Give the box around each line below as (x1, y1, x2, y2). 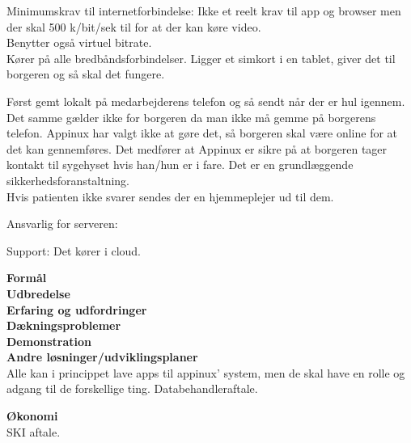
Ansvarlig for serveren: (6, 215, 118, 232)
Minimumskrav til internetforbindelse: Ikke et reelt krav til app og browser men (6, 2, 401, 19)
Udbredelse (6, 285, 70, 302)
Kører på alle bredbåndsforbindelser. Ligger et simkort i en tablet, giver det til (6, 49, 396, 66)
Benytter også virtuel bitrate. (6, 34, 152, 51)
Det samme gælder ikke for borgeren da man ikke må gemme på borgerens (6, 108, 376, 125)
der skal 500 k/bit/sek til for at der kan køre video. (6, 18, 261, 35)
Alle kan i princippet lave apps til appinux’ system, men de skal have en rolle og (6, 364, 405, 381)
